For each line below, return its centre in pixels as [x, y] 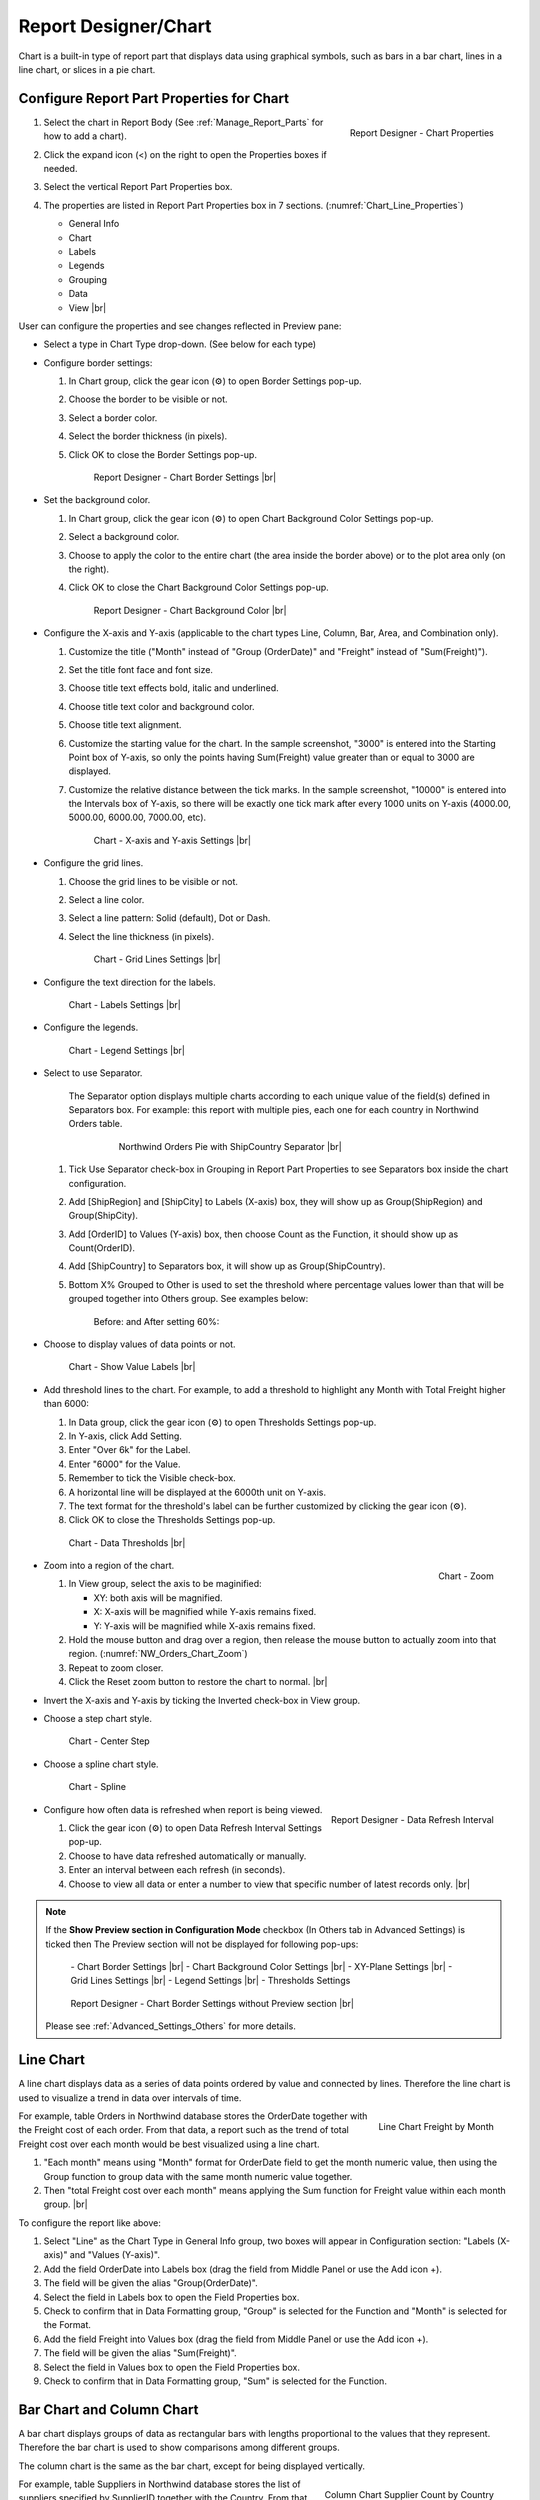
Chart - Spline [97, 1787]
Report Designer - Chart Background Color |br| [190, 610]
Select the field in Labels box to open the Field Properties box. [171, 2297]
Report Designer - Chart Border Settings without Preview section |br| [212, 2003]
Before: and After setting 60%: [156, 1321]
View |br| [87, 307]
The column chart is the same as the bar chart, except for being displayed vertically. [191, 2466]
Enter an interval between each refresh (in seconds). [177, 1870]
